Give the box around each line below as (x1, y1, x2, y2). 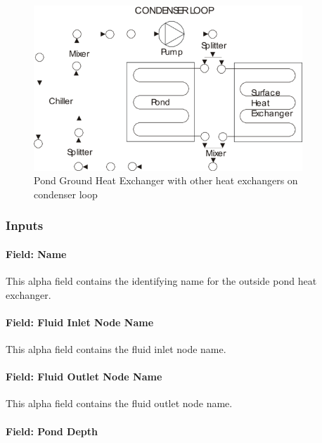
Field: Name (6, 246, 67, 261)
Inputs (6, 217, 44, 234)
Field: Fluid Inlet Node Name (6, 314, 154, 329)
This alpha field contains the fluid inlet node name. (6, 342, 226, 357)
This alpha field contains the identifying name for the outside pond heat (6, 274, 317, 288)
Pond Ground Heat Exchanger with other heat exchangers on (34, 173, 298, 188)
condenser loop (34, 186, 98, 201)
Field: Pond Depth (6, 423, 98, 438)
